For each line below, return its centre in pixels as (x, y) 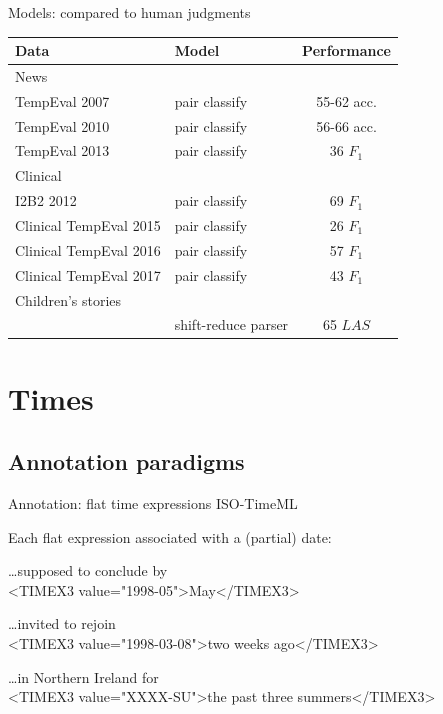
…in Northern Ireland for (83, 676)
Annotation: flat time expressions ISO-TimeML (153, 503)
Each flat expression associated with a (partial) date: (170, 536)
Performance (346, 50)
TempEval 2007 (62, 100)
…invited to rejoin (62, 623)
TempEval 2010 (62, 125)
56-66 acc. (346, 125)
